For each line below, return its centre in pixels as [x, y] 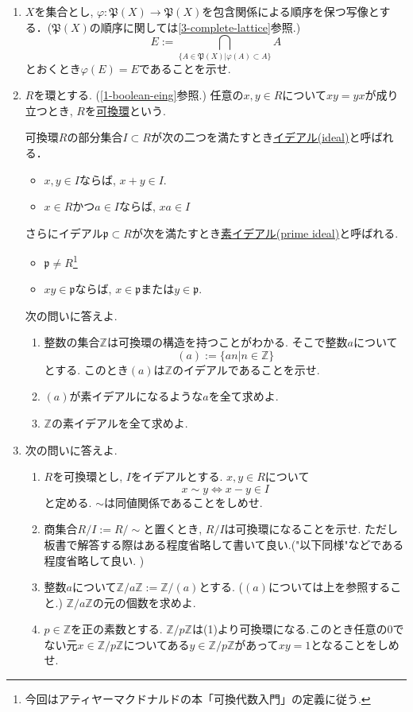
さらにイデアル [64, 232]
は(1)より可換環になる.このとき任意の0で [298, 629]
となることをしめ [355, 644]
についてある [156, 644]
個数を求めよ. [161, 602]
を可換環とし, [88, 476]
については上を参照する [329, 587]
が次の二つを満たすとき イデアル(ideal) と [255, 137]
